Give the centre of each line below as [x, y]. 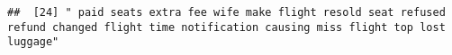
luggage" [33, 42]
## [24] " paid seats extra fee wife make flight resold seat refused [226, 12]
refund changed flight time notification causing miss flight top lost [226, 27]
